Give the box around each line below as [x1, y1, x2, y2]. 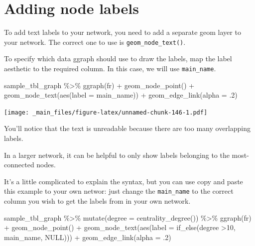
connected [4, 159, 34, 170]
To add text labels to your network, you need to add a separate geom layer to [4, 27, 241, 37]
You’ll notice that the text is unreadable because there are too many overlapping [4, 123, 251, 133]
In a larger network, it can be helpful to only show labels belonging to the [4, 149, 230, 160]
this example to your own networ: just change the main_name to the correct [4, 186, 234, 196]
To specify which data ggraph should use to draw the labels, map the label [4, 53, 232, 64]
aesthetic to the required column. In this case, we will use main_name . [4, 63, 216, 73]
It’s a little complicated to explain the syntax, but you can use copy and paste [4, 176, 243, 186]
